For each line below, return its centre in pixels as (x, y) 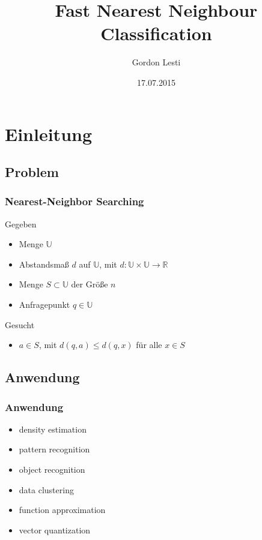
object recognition (52, 469)
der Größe (90, 284)
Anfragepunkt (44, 304)
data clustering (46, 489)
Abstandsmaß (44, 264)
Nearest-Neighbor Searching (75, 201)
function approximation (62, 510)
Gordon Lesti (156, 62)
